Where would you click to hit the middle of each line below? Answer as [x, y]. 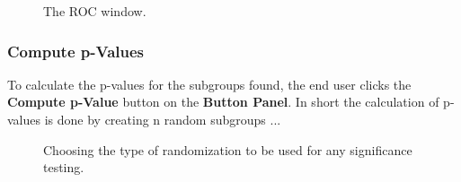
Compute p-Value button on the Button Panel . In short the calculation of [223, 102]
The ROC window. [95, 11]
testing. [64, 167]
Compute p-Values [76, 51]
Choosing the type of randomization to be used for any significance [228, 149]
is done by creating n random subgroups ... [163, 119]
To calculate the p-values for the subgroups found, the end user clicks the [209, 84]
